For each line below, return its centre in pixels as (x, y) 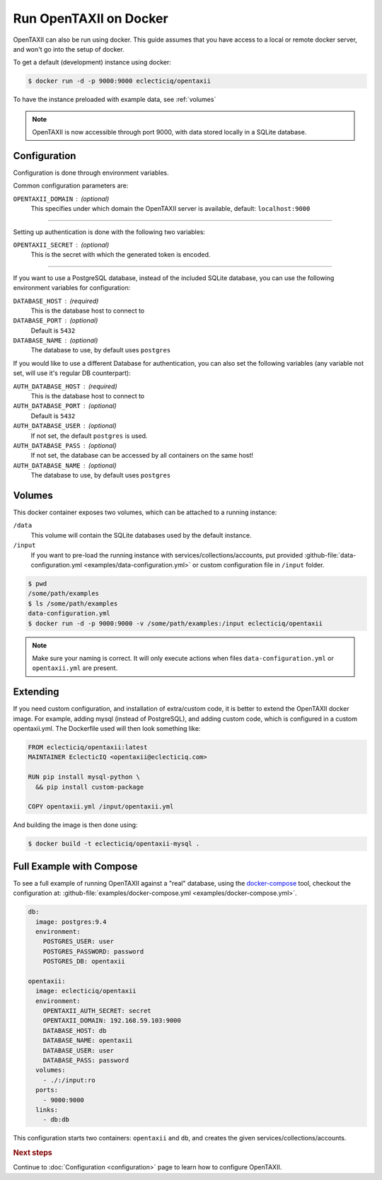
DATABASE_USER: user (79, 1050)
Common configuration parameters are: (71, 186)
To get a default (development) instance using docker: (92, 62)
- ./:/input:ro (69, 1080)
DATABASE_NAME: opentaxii (88, 1041)
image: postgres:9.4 (71, 922)
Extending (36, 692)
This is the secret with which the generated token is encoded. (121, 255)
